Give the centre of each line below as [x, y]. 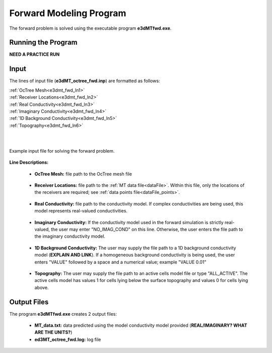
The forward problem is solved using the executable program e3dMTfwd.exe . [90, 28]
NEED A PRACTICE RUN [35, 54]
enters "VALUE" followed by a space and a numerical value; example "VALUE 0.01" [120, 262]
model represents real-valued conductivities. [81, 211]
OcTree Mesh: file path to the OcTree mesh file [83, 174]
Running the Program [43, 43]
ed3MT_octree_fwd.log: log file [68, 339]
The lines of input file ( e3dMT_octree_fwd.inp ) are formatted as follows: [85, 81]
